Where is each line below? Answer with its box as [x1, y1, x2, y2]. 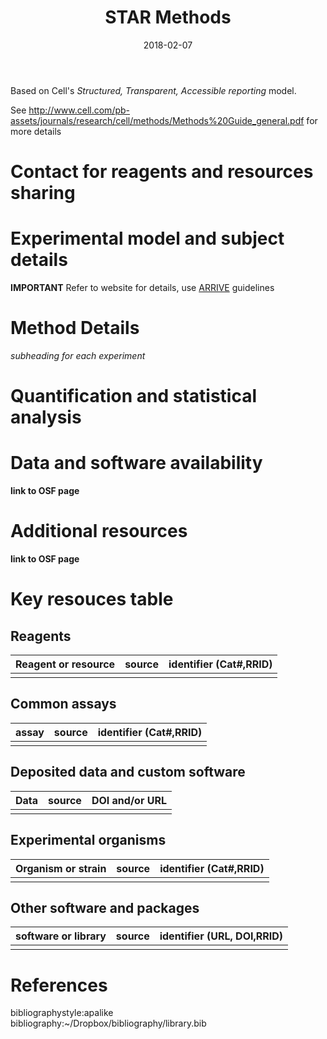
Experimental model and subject [10, 227, 285, 250]
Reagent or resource [15, 657, 116, 671]
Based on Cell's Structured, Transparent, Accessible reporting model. [10, 84, 297, 96]
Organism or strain [15, 861, 107, 875]
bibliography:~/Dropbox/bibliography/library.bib [10, 1017, 207, 1030]
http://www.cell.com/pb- [28, 104, 131, 116]
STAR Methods [104, 6, 232, 29]
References [10, 974, 108, 996]
